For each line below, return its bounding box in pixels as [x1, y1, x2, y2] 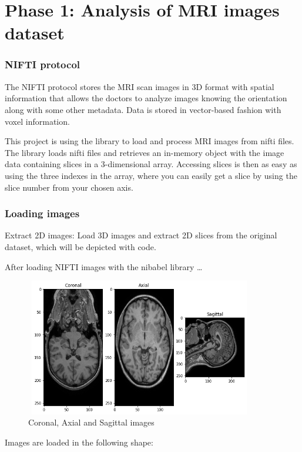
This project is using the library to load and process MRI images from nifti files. [5, 135, 294, 147]
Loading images [5, 206, 80, 221]
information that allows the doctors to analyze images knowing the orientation [5, 92, 287, 104]
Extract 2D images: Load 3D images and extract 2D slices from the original [5, 229, 277, 241]
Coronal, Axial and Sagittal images [28, 416, 155, 428]
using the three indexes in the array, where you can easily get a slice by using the [5, 169, 297, 181]
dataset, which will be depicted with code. [5, 240, 156, 252]
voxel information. [5, 115, 70, 127]
